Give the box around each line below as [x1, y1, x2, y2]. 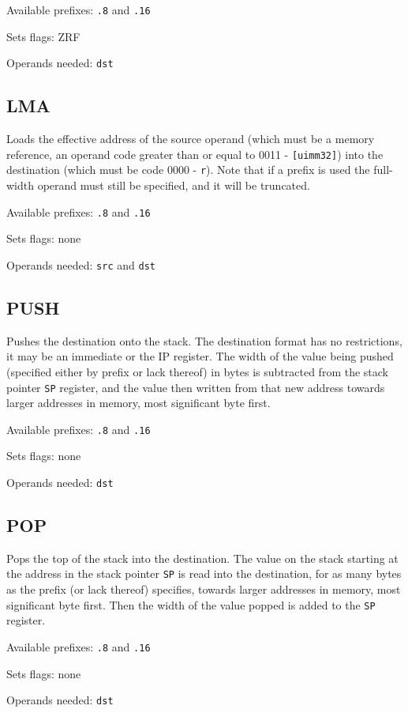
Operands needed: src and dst [6, 256, 155, 273]
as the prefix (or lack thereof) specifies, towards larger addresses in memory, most [6, 581, 401, 598]
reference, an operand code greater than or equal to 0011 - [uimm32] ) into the [6, 145, 384, 162]
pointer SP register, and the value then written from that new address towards [6, 379, 385, 395]
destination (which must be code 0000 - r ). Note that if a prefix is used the [6, 161, 370, 178]
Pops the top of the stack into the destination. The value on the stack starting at [6, 549, 399, 566]
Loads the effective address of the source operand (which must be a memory [6, 130, 375, 147]
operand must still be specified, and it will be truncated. [37, 177, 310, 194]
